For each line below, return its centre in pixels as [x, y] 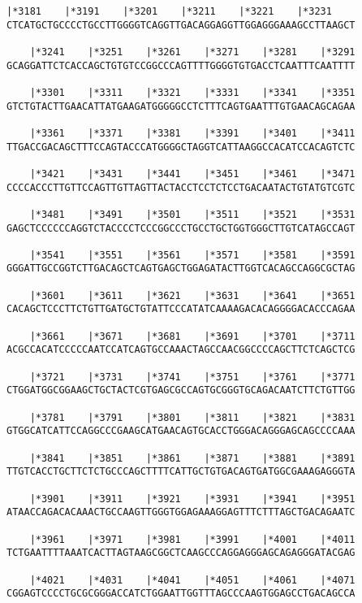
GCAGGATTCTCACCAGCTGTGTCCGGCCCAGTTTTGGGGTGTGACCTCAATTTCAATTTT [181, 65]
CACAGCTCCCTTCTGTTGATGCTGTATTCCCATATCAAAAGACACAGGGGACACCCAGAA [181, 309]
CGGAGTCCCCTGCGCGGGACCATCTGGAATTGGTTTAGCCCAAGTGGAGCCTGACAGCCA [181, 594]
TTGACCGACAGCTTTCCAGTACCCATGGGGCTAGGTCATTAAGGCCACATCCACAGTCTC [181, 147]
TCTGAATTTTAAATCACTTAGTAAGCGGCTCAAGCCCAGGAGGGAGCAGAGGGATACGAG [181, 553]
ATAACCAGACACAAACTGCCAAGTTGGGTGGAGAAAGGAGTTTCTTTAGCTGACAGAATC [181, 512]
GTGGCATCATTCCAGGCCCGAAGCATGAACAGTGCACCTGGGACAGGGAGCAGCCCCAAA [181, 431]
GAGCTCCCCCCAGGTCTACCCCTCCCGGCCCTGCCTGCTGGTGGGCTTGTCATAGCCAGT [181, 228]
